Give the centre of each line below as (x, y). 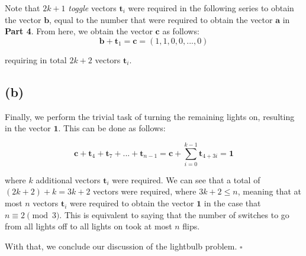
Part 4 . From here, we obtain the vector (79, 31)
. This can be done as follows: (112, 128)
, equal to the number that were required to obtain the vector (161, 19)
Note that (22, 8)
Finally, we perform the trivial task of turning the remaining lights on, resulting (150, 116)
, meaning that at (270, 191)
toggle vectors (92, 8)
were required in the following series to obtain (211, 8)
